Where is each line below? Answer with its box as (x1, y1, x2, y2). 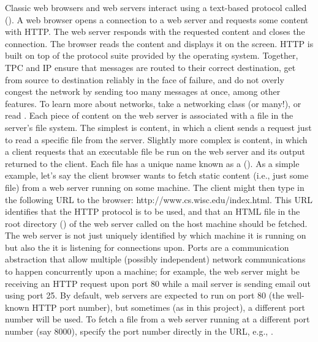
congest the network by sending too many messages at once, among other (5, 85, 281, 98)
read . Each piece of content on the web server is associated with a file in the (5, 109, 293, 122)
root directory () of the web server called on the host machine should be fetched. (5, 217, 308, 229)
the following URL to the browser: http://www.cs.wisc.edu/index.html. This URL (5, 193, 313, 206)
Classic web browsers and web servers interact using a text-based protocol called (5, 1, 307, 13)
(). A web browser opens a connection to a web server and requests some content (5, 13, 309, 26)
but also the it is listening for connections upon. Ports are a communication (5, 240, 289, 253)
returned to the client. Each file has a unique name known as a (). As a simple (5, 157, 300, 169)
